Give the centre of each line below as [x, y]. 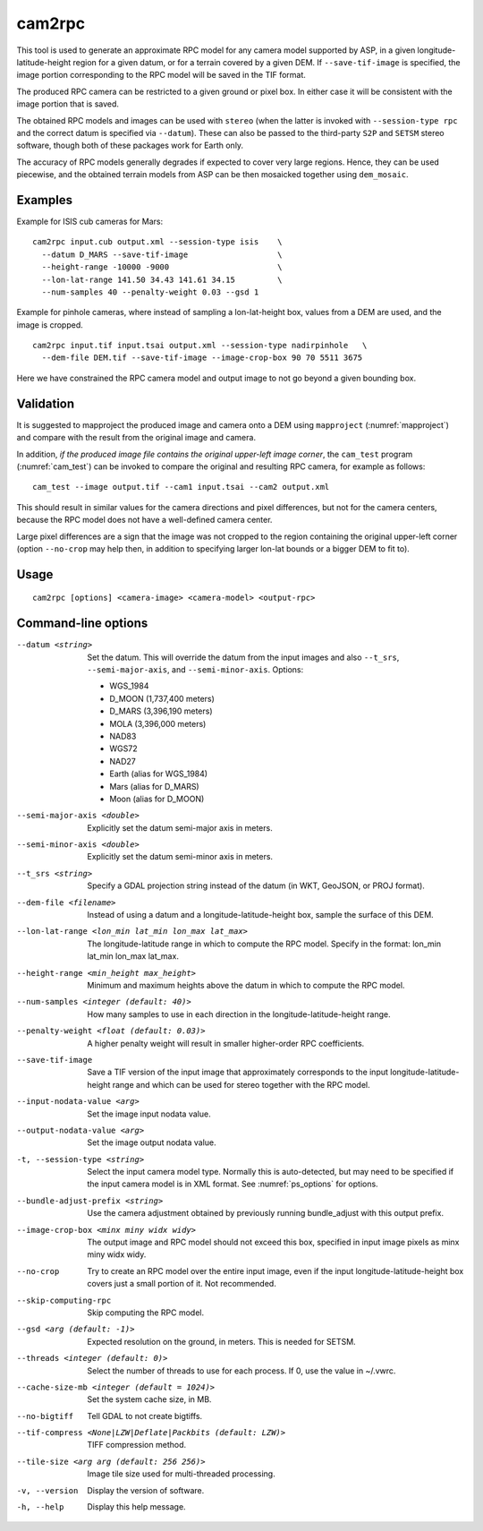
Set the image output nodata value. [152, 1142]
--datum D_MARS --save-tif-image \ [162, 254]
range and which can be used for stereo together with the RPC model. [241, 1084]
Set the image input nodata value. [149, 1114]
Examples [45, 200]
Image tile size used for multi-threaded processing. [182, 1474]
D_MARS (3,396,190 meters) [161, 711]
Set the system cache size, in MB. [149, 1399]
